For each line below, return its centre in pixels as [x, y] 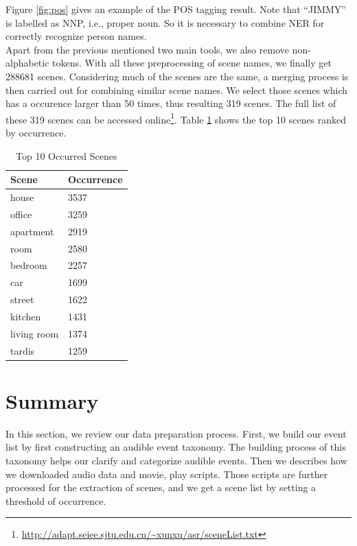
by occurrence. [36, 132]
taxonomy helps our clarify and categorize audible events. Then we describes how [176, 461]
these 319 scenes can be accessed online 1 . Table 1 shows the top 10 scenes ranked [176, 118]
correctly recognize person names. [76, 36]
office [21, 214]
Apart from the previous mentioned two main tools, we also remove [147, 49]
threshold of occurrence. [56, 500]
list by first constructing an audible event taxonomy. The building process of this [176, 447]
